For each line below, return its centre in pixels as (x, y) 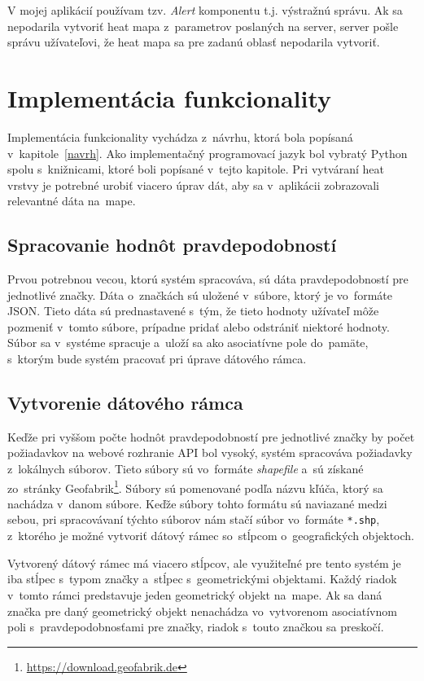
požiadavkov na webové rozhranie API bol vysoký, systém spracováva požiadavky (210, 453)
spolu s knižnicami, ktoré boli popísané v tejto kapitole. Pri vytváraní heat (196, 169)
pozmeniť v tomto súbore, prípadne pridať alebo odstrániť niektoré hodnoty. (199, 326)
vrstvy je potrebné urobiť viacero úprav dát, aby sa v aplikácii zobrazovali (193, 185)
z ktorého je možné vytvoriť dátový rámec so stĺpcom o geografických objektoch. (211, 536)
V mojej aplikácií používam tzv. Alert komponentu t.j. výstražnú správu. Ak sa (205, 10)
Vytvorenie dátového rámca (125, 403)
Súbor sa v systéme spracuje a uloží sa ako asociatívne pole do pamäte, (188, 343)
